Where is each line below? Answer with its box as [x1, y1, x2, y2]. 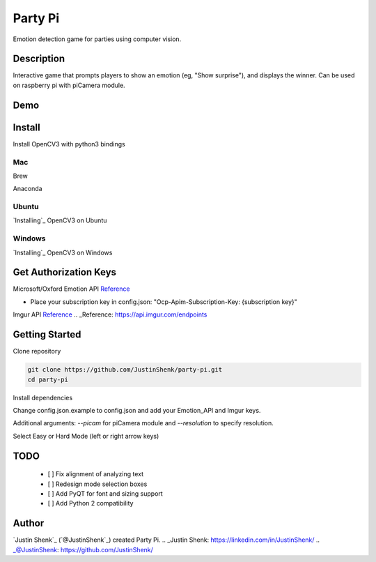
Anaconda [13, 185, 42, 193]
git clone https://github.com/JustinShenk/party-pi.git [27, 366, 223, 374]
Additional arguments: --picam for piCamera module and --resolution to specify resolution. [13, 419, 274, 427]
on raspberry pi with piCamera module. [13, 81, 125, 89]
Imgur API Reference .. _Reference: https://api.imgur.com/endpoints [13, 310, 207, 319]
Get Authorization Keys [13, 266, 117, 278]
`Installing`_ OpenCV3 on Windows [13, 248, 113, 257]
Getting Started [13, 328, 81, 341]
